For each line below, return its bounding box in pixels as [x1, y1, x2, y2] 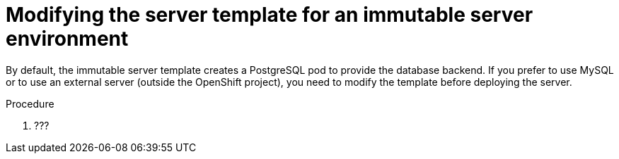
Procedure [6, 97, 54, 110]
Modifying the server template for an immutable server [6, 3, 533, 27]
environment [6, 27, 129, 51]
